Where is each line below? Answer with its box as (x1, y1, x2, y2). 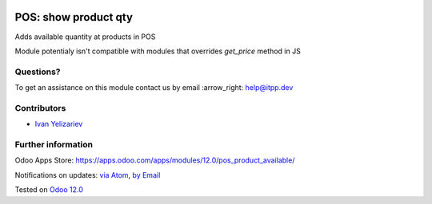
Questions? (14, 66, 61, 77)
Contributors (14, 102, 66, 113)
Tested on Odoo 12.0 (14, 185, 83, 194)
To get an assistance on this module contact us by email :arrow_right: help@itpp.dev (14, 83, 294, 92)
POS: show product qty (14, 10, 134, 24)
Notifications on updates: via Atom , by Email (14, 170, 161, 179)
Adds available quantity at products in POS (14, 32, 156, 41)
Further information (14, 139, 94, 150)
